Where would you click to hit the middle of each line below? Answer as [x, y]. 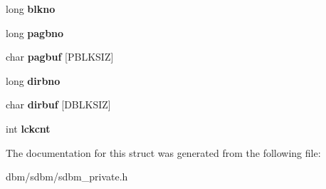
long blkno [31, 9]
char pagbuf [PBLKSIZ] [60, 57]
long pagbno [35, 32]
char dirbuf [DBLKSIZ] [58, 104]
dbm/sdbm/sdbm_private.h [67, 177]
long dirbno [33, 80]
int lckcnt [28, 128]
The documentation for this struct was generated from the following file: [163, 152]
